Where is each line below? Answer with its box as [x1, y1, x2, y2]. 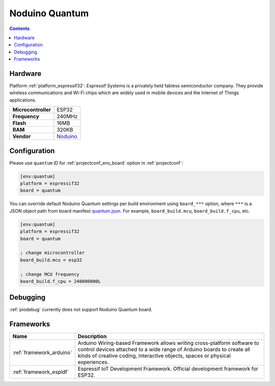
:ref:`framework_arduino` [12, 349, 72, 356]
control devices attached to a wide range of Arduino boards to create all [77, 346, 251, 353]
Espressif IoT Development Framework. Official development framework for [77, 365, 259, 372]
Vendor [12, 133, 31, 140]
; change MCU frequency [20, 271, 80, 277]
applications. [9, 97, 37, 103]
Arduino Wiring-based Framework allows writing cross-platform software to [77, 340, 259, 347]
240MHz [57, 113, 78, 120]
